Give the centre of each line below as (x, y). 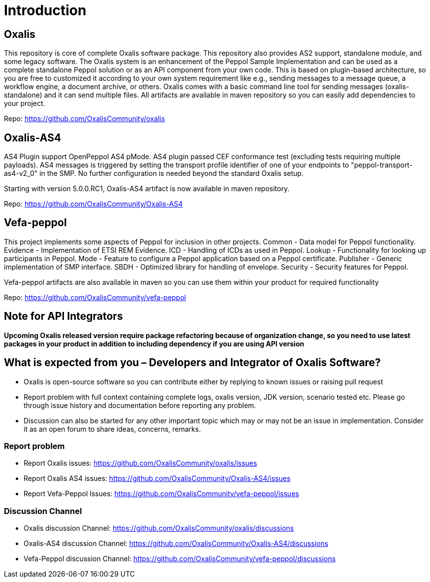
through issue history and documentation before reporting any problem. (140, 405)
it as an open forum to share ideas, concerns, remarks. (112, 429)
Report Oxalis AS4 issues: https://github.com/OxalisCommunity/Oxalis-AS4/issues (157, 479)
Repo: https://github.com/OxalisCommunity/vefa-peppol (95, 297)
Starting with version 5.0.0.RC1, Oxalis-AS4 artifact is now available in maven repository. (147, 189)
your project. (25, 103)
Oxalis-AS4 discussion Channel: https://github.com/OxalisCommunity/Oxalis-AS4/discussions (176, 544)
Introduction (45, 10)
